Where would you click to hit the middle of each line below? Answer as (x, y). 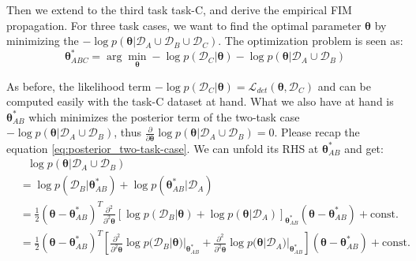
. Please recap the (317, 132)
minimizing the (43, 41)
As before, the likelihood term (79, 86)
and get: (364, 148)
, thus (127, 132)
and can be (344, 86)
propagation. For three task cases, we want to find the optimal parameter (184, 25)
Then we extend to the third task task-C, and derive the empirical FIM (179, 9)
